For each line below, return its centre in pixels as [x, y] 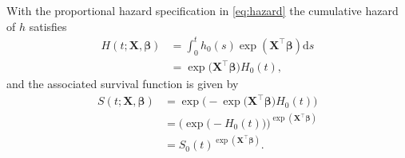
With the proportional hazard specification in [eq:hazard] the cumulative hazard [202, 10]
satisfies [48, 26]
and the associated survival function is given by [123, 84]
